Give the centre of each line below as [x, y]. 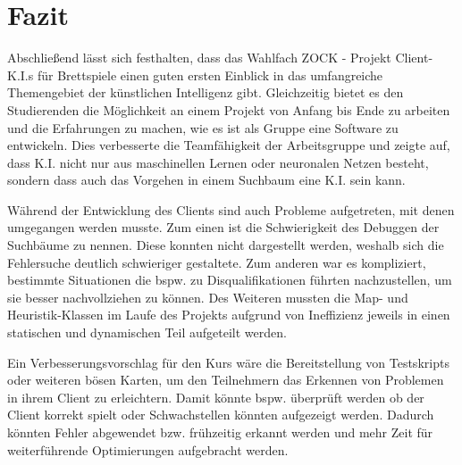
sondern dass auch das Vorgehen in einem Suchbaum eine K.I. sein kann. [206, 180]
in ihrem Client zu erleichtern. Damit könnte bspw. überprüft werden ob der [216, 397]
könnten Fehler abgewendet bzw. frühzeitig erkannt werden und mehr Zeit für [220, 432]
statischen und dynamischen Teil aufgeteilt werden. [147, 332]
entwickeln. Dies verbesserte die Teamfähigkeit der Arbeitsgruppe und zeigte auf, [229, 145]
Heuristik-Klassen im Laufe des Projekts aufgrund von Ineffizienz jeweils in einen [229, 315]
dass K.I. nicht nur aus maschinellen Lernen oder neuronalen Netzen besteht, [218, 162]
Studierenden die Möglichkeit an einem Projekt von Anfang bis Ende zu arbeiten [229, 109]
